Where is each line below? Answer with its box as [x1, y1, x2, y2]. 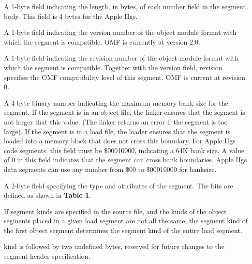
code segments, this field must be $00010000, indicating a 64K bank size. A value [4, 145, 244, 155]
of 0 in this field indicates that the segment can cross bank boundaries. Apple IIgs [4, 155, 247, 165]
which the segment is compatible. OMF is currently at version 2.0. [4, 36, 200, 47]
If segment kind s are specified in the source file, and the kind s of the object [4, 206, 227, 216]
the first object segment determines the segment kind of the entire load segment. [4, 225, 242, 235]
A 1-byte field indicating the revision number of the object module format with [4, 53, 238, 63]
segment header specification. [4, 251, 90, 261]
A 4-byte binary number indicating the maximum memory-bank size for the [4, 97, 228, 108]
